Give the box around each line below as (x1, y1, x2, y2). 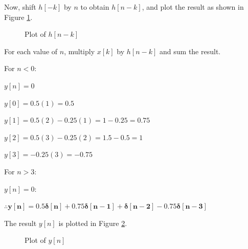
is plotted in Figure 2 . (58, 217, 127, 228)
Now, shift (4, 2, 36, 12)
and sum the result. (160, 46, 221, 56)
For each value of (4, 46, 58, 56)
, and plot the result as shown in (142, 2, 244, 12)
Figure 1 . (4, 11, 33, 22)
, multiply (64, 46, 95, 56)
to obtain (80, 2, 109, 12)
